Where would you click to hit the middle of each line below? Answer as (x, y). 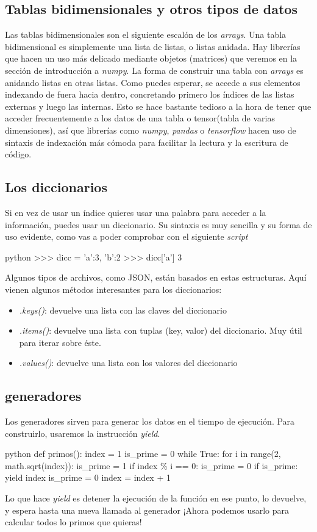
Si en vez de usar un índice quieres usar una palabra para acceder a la (136, 212)
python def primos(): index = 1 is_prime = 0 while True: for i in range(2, (143, 454)
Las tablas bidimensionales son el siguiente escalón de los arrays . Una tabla (146, 34)
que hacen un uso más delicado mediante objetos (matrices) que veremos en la (151, 58)
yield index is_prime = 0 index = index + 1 (88, 477)
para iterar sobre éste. (60, 342)
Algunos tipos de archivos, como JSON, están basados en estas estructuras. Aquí (156, 277)
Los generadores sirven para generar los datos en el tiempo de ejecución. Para (150, 421)
